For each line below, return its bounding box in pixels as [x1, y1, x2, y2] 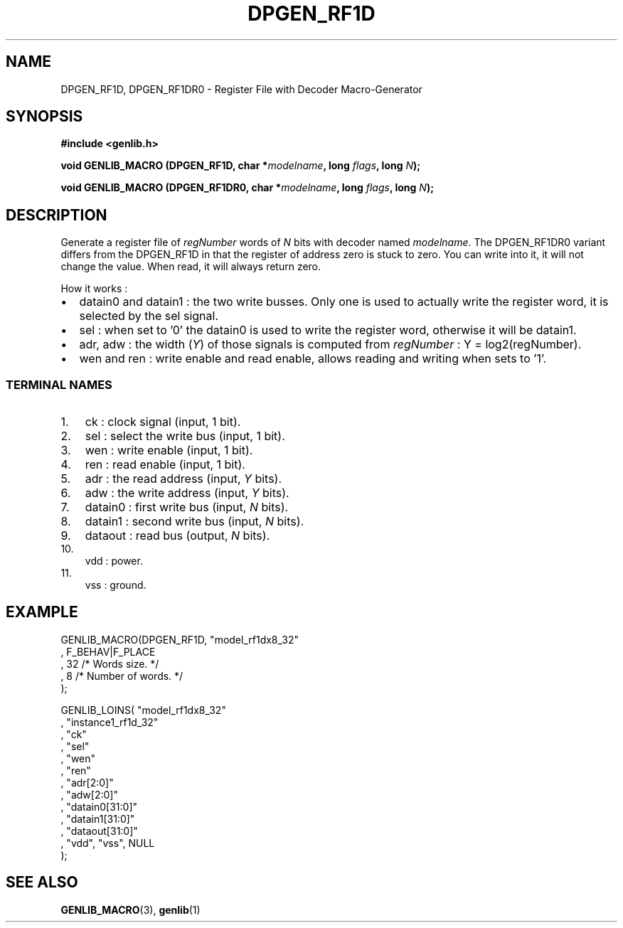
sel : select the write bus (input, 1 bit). [85, 429, 285, 444]
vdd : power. [85, 555, 143, 567]
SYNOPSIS [6, 107, 83, 126]
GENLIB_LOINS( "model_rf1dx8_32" [60, 703, 226, 716]
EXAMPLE [6, 603, 78, 622]
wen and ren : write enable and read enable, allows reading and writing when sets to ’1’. [79, 351, 547, 366]
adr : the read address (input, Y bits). [85, 471, 282, 486]
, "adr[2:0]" [60, 776, 114, 789]
